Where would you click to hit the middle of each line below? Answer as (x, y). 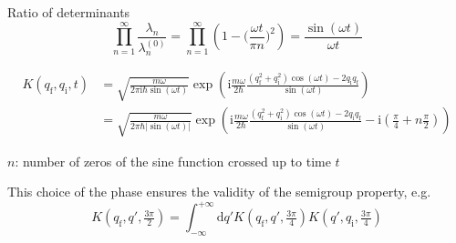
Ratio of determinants (69, 12)
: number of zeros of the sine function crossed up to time (173, 161)
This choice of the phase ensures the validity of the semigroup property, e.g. (219, 192)
